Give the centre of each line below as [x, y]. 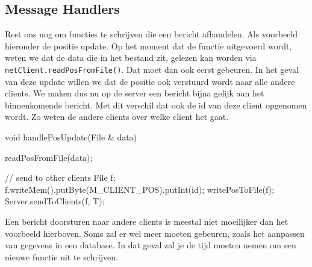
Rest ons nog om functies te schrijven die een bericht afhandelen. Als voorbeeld [151, 34]
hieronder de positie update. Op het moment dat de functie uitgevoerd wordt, [148, 46]
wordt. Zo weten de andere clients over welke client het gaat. [117, 117]
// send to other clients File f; [60, 177]
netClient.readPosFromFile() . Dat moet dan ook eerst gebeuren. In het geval [152, 69]
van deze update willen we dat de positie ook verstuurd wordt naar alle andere [150, 81]
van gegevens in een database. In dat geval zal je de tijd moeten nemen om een [151, 245]
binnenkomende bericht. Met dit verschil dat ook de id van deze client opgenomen [156, 105]
